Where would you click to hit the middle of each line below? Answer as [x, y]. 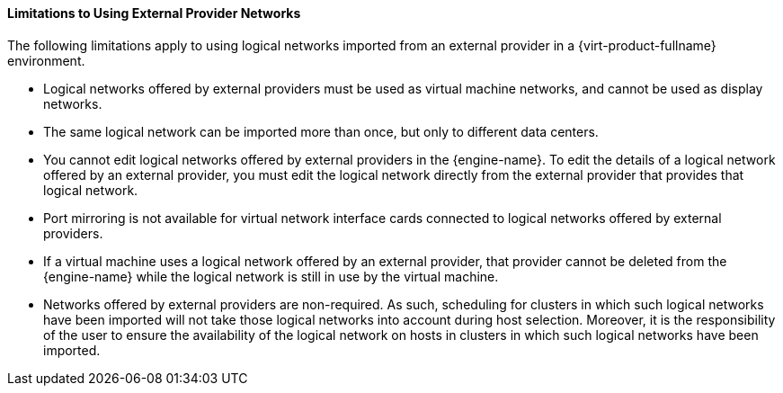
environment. [46, 60]
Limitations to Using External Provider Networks [154, 13]
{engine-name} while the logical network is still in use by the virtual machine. [271, 276]
